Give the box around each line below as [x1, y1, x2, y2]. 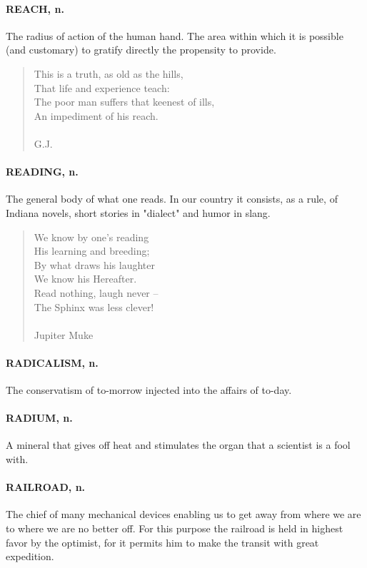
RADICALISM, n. [6, 355, 99, 370]
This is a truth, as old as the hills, [34, 66, 183, 81]
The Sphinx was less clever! [34, 299, 154, 314]
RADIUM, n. [6, 410, 73, 425]
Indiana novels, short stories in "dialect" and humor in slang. [6, 205, 271, 220]
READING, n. [6, 164, 79, 179]
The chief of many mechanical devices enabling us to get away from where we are [6, 507, 361, 522]
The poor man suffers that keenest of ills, [34, 94, 215, 109]
